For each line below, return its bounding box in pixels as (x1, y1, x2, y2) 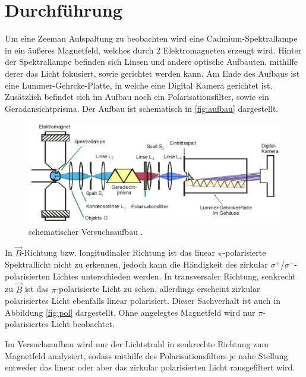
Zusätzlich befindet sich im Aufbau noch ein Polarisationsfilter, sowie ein (5, 90, 269, 103)
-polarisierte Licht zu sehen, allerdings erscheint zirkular (56, 282, 260, 295)
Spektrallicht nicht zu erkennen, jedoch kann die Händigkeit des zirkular (5, 258, 268, 271)
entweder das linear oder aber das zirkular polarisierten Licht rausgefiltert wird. (5, 361, 295, 373)
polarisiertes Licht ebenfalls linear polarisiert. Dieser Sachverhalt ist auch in (5, 294, 280, 307)
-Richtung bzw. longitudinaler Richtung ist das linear (21, 246, 215, 259)
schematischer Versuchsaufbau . (29, 225, 143, 237)
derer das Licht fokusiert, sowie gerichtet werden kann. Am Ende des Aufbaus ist (5, 67, 300, 79)
